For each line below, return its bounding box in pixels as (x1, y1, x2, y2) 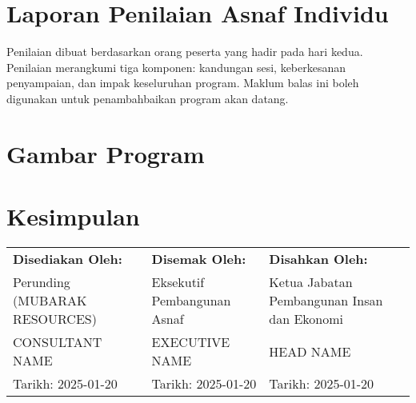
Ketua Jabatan (269, 273, 353, 291)
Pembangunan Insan (269, 291, 383, 309)
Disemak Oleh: (151, 249, 246, 268)
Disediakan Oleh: (13, 249, 122, 268)
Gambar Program (6, 137, 205, 170)
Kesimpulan (6, 200, 140, 233)
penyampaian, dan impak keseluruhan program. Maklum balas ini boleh (6, 74, 359, 91)
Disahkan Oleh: (269, 249, 368, 268)
